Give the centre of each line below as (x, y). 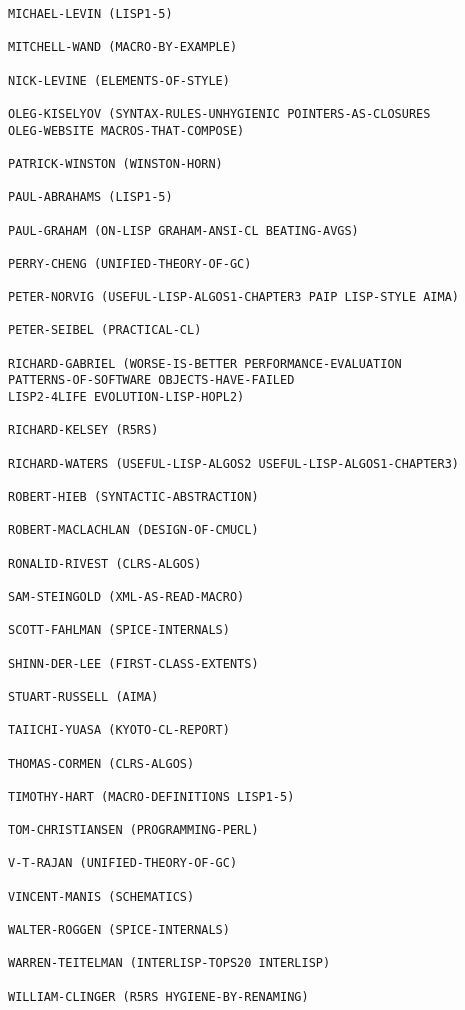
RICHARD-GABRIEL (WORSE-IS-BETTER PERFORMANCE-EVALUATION (205, 363)
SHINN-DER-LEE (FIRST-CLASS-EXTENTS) (133, 663)
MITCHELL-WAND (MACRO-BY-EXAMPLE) (123, 47)
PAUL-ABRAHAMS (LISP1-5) (90, 197)
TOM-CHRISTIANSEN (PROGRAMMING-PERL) (133, 830)
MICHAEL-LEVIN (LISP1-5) (90, 14)
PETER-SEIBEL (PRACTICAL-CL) (105, 330)
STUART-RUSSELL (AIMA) (83, 696)
